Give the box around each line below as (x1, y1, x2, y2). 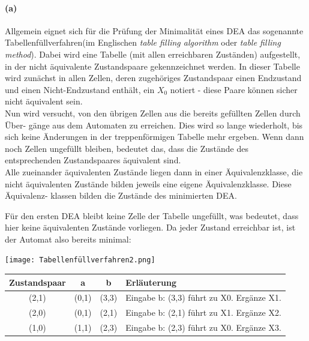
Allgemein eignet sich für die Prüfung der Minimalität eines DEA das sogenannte (5, 24, 304, 37)
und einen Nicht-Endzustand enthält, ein (5, 83, 155, 95)
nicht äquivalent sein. (5, 95, 83, 107)
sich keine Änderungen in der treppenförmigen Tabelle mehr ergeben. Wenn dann (5, 130, 304, 143)
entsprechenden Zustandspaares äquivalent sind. (5, 154, 181, 166)
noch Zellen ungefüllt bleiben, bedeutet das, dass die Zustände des (5, 142, 249, 154)
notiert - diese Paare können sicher (170, 83, 298, 95)
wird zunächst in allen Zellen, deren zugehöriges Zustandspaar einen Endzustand (5, 71, 302, 84)
